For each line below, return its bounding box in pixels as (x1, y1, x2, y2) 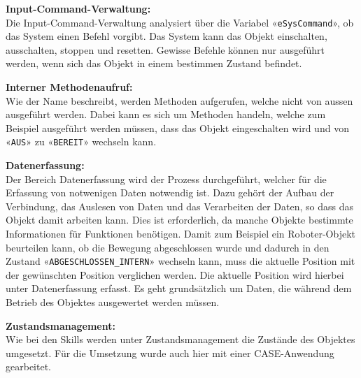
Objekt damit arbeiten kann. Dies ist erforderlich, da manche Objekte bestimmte (6, 212, 353, 227)
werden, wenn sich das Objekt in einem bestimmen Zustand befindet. (6, 56, 302, 71)
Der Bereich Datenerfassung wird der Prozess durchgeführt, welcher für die (6, 171, 327, 186)
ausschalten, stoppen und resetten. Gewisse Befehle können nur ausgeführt (6, 42, 325, 57)
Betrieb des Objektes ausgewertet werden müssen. (6, 295, 220, 310)
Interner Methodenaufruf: (6, 80, 133, 94)
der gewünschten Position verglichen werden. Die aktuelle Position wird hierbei (6, 267, 344, 282)
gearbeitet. (6, 359, 51, 374)
